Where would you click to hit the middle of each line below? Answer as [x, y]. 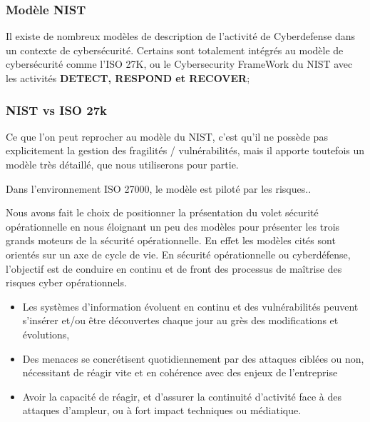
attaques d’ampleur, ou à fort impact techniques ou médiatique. [162, 410]
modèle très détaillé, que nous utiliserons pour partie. [122, 164]
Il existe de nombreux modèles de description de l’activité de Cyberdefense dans [181, 36]
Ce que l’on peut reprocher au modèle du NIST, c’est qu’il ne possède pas [167, 136]
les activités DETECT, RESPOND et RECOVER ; [128, 78]
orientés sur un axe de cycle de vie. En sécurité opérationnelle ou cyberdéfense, [178, 254]
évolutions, [46, 334]
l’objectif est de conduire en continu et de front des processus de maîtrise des [174, 268]
